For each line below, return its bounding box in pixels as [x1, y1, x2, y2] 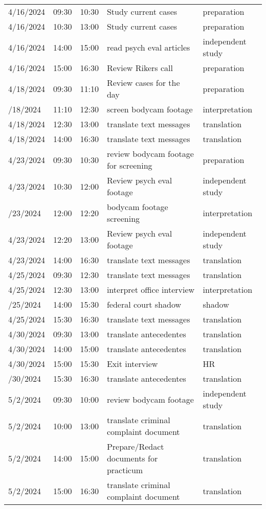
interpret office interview [106, 284, 195, 295]
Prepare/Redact [106, 441, 164, 452]
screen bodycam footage [106, 103, 193, 115]
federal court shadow [106, 298, 181, 310]
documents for [106, 452, 158, 464]
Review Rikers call [106, 62, 173, 74]
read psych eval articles [106, 41, 190, 53]
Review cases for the [106, 77, 180, 88]
